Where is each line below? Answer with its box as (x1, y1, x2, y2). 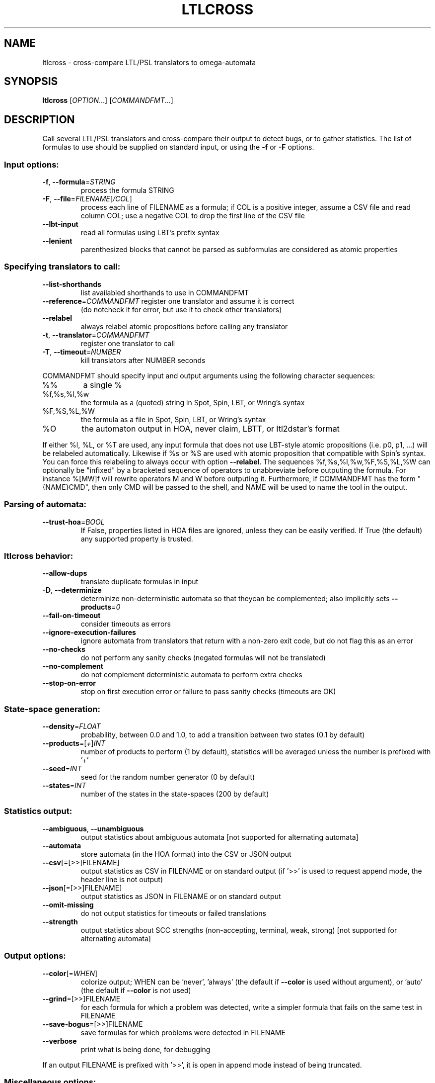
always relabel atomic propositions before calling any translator (80, 322, 288, 331)
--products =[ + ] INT (42, 739, 106, 748)
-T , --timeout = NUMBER (42, 347, 121, 356)
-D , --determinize (42, 586, 102, 595)
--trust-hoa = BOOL (42, 517, 105, 526)
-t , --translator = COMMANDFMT (42, 330, 149, 339)
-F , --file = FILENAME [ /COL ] (42, 194, 132, 203)
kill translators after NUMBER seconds (80, 356, 206, 364)
